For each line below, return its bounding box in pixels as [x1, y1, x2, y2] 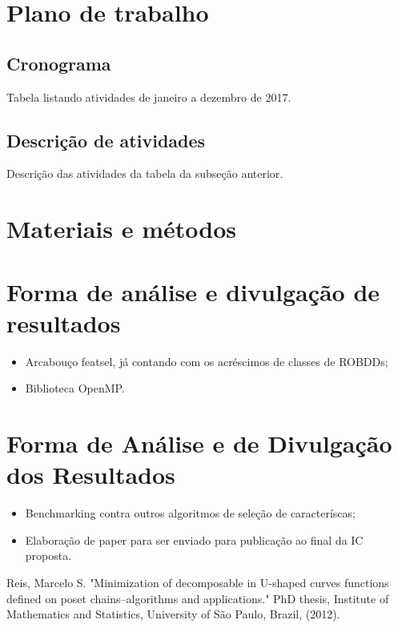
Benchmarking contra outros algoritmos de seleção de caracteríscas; [25, 505, 356, 521]
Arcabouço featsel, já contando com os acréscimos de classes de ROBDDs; [25, 352, 388, 369]
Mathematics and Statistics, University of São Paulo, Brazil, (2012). [6, 606, 340, 622]
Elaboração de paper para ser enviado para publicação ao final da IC [25, 531, 364, 548]
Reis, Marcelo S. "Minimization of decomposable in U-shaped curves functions [6, 574, 389, 590]
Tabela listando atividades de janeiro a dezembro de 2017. [6, 88, 291, 105]
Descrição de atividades [6, 127, 206, 152]
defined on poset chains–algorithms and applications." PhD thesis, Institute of [6, 590, 389, 606]
